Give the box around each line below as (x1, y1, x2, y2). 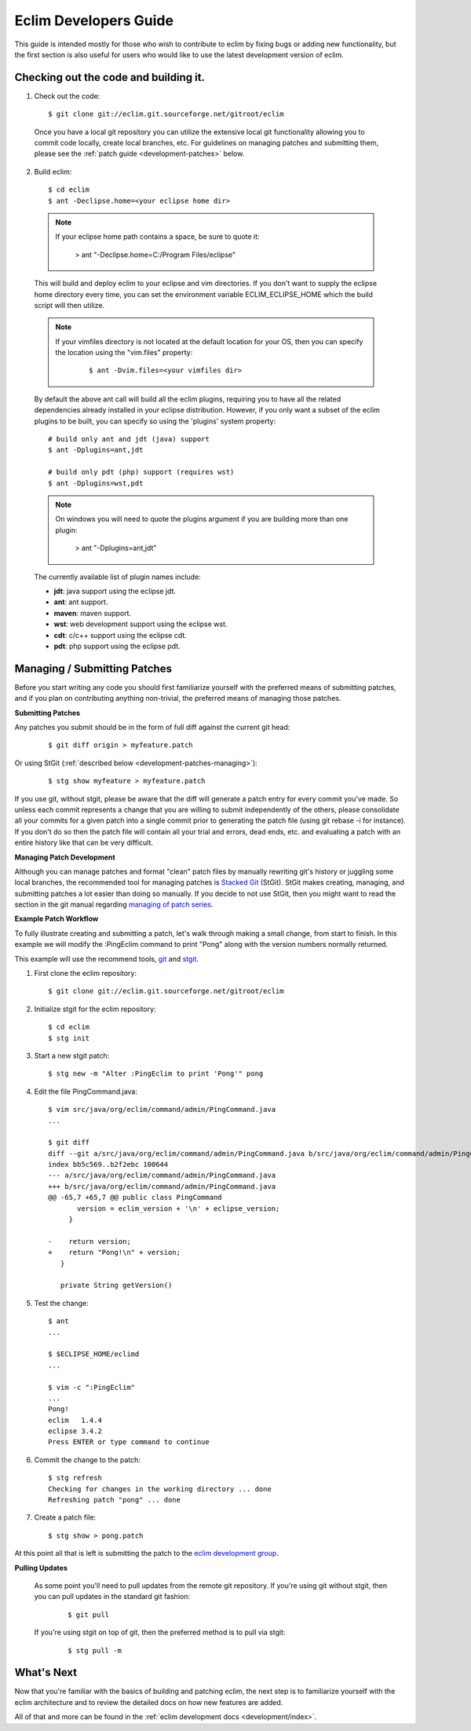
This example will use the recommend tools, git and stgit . (14, 954, 199, 963)
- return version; (48, 1237, 131, 1245)
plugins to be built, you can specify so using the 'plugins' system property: (34, 416, 276, 426)
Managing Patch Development (14, 853, 115, 862)
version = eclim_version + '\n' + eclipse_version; (77, 1204, 280, 1213)
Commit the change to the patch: (34, 1454, 141, 1465)
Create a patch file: (34, 1513, 97, 1522)
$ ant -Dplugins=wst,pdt (48, 479, 144, 487)
